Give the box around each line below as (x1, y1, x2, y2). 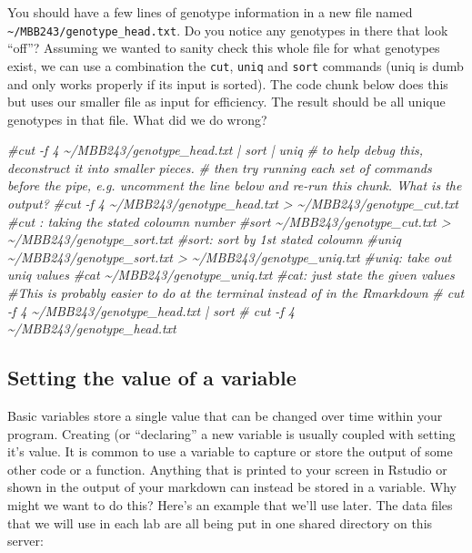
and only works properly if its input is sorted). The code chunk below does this (7, 74, 448, 93)
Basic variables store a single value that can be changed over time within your (7, 406, 443, 425)
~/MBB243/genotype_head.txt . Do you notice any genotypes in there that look (7, 20, 448, 39)
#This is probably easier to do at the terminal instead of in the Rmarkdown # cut (7, 283, 465, 302)
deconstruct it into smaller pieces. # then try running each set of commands (7, 158, 432, 177)
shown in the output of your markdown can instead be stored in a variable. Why (7, 477, 457, 497)
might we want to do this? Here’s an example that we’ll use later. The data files (7, 495, 453, 514)
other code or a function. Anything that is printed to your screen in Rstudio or (7, 459, 447, 478)
